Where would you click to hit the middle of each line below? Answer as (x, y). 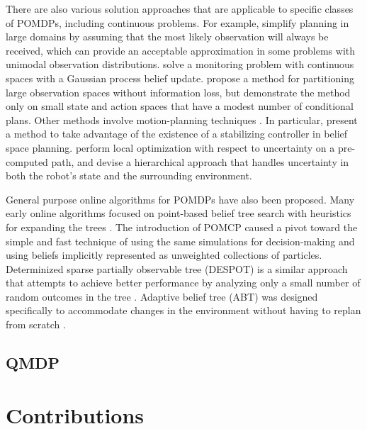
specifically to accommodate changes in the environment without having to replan (183, 310)
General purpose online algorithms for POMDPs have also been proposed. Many (180, 199)
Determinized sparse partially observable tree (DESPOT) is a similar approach (177, 268)
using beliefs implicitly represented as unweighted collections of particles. (164, 255)
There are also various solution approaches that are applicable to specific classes (180, 9)
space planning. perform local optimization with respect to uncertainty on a (170, 147)
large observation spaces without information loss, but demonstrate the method (178, 92)
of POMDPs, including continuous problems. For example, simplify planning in (177, 22)
